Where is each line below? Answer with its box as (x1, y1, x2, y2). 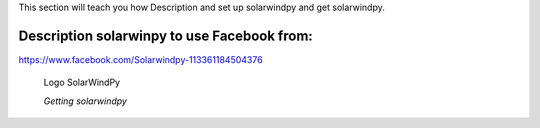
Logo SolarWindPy (43, 76, 120, 89)
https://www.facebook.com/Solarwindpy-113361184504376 (18, 53, 264, 65)
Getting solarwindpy (43, 95, 127, 107)
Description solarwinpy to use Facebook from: (18, 27, 314, 44)
